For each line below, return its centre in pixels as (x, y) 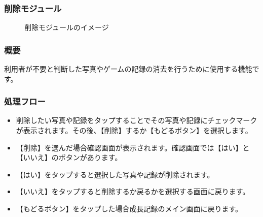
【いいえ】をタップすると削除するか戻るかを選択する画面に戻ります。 (133, 191)
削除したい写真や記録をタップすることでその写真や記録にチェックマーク (137, 120)
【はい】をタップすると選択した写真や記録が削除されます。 (115, 174)
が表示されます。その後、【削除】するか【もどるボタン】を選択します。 (134, 130)
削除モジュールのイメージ (67, 27)
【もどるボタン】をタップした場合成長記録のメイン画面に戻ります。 (129, 208)
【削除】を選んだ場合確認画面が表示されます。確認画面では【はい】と (133, 147)
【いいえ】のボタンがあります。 (69, 157)
